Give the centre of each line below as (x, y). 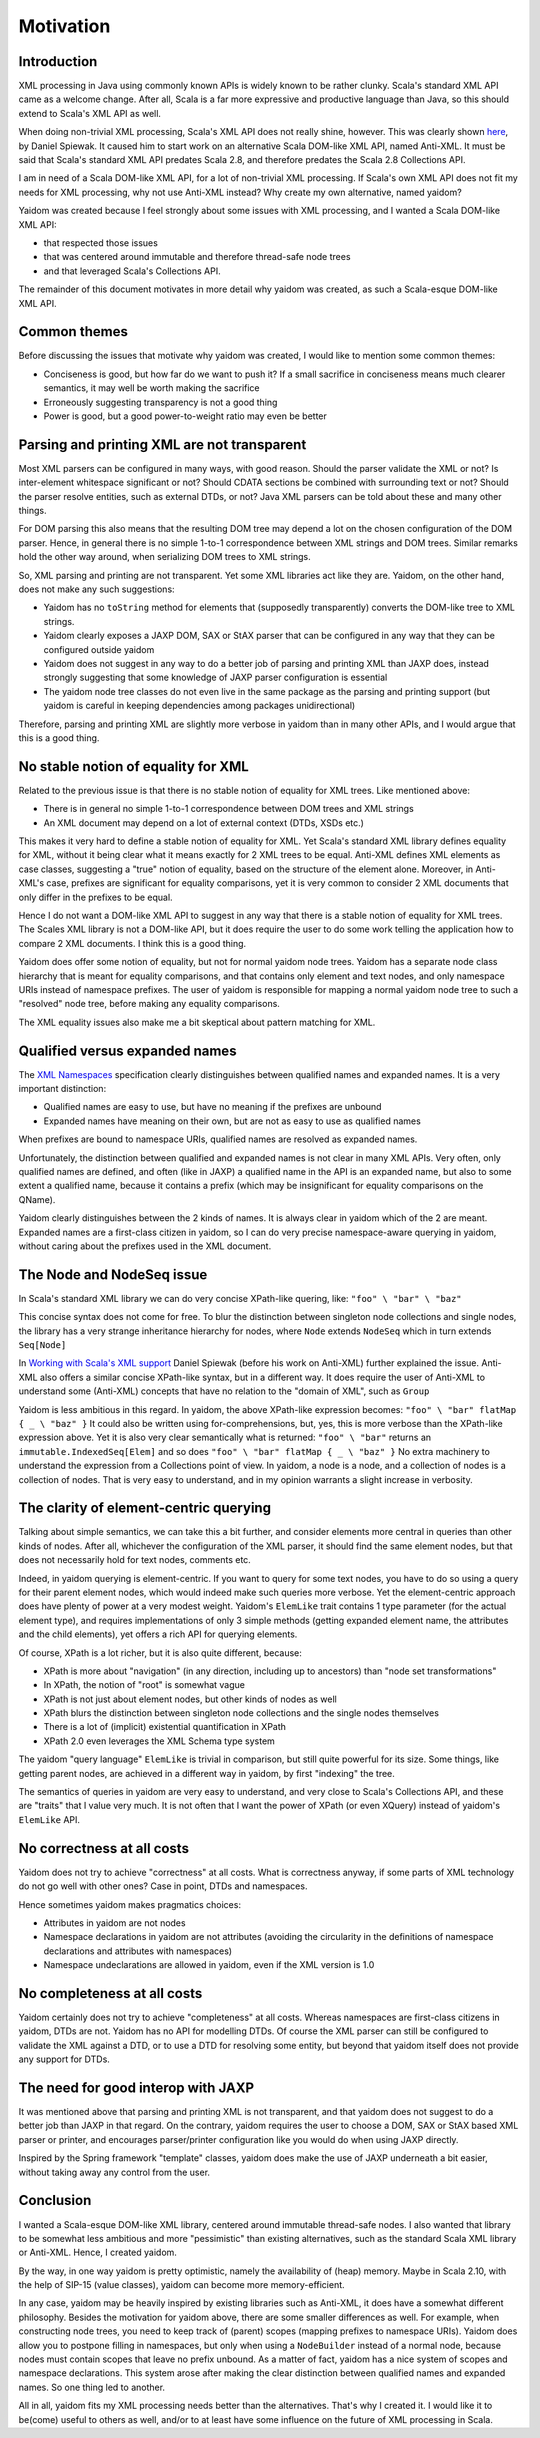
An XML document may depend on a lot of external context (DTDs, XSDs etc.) (204, 822)
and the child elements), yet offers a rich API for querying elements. (158, 1634)
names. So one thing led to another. (91, 2387)
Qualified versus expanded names (127, 1050)
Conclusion (55, 2200)
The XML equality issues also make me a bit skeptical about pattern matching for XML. (197, 1022)
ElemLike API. (49, 1819)
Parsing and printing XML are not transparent (162, 444)
